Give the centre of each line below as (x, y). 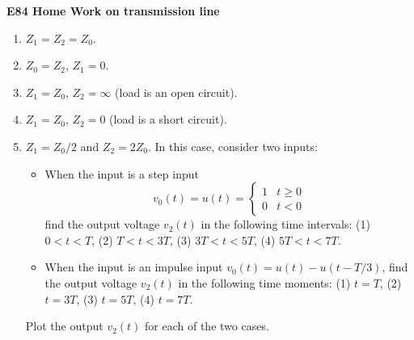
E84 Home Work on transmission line (113, 10)
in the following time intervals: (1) (285, 224)
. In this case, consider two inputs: (233, 146)
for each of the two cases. (207, 326)
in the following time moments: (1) (264, 282)
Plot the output (64, 326)
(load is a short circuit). (168, 119)
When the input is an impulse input (134, 267)
